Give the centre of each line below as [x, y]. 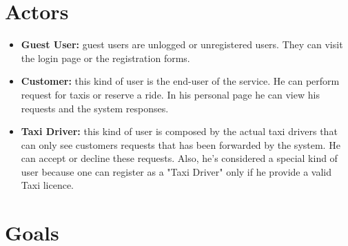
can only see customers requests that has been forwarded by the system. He [181, 144]
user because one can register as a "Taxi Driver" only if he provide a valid [176, 171]
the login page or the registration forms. [105, 58]
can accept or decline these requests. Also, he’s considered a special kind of [179, 158]
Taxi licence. [48, 185]
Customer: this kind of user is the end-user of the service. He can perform [180, 81]
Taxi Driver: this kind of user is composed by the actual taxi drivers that [179, 131]
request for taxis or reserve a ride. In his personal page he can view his [170, 94]
